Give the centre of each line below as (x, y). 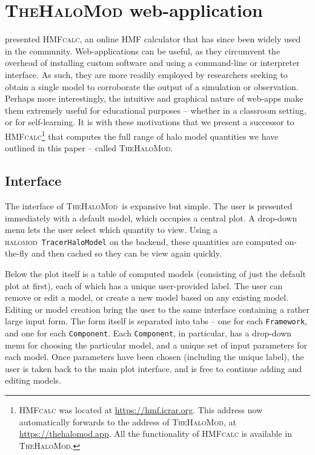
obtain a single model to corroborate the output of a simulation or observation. (152, 86)
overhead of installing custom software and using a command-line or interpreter (152, 63)
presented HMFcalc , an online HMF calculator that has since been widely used (153, 39)
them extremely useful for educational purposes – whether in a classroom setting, (156, 110)
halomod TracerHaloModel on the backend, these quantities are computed (144, 241)
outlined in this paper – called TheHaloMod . (89, 148)
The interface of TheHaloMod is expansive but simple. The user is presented (149, 205)
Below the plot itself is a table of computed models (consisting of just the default (155, 273)
